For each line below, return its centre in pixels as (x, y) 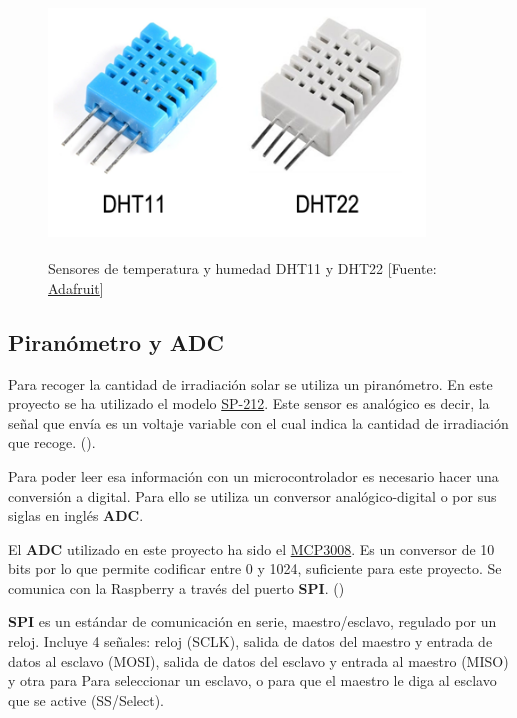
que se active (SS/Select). (86, 699)
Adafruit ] (76, 287)
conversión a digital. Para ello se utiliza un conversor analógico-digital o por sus (252, 495)
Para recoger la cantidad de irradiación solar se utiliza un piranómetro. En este (250, 383)
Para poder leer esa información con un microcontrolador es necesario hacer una (253, 475)
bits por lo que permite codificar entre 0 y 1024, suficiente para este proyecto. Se (255, 568)
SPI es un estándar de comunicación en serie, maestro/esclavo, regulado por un (252, 621)
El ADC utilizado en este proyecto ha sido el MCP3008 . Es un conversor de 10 (251, 548)
